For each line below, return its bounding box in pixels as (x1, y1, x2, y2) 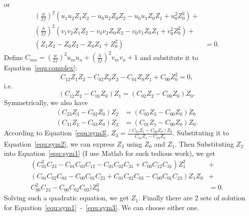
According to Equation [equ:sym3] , (4, 128, 109, 138)
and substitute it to (140, 52, 198, 62)
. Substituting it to (172, 128, 229, 138)
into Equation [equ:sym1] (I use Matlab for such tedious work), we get (4, 148, 215, 158)
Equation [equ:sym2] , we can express (4, 138, 115, 149)
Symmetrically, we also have (4, 97, 88, 108)
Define (4, 52, 23, 62)
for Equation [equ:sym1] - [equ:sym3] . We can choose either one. (4, 202, 199, 212)
